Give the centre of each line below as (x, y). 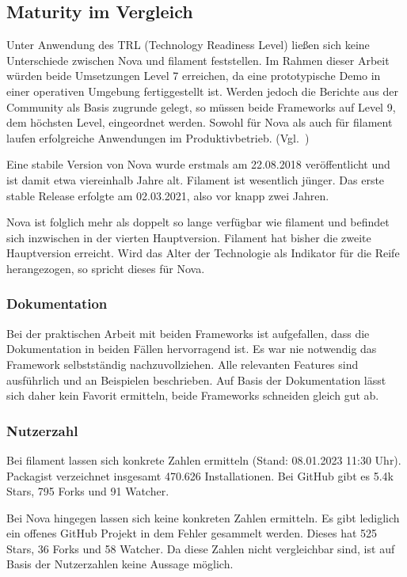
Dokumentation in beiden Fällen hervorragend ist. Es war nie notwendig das (192, 349)
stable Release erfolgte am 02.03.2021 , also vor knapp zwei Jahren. (168, 195)
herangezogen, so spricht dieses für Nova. (106, 268)
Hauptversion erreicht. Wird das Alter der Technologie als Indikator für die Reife (203, 253)
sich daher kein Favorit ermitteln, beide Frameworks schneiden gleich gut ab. (193, 395)
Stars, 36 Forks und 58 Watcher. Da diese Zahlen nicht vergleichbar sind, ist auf (201, 548)
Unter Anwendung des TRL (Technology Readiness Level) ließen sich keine (188, 45)
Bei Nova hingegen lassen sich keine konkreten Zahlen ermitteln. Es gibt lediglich (203, 517)
